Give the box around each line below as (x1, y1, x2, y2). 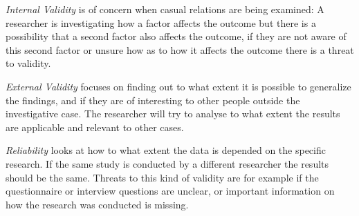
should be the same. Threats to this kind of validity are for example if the (6, 170, 319, 184)
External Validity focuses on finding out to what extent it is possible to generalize (6, 79, 351, 93)
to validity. (6, 56, 51, 70)
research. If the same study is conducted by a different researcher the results (6, 156, 329, 170)
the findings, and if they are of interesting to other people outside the (6, 92, 300, 107)
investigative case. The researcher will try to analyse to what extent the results (6, 106, 340, 121)
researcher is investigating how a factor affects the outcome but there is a (6, 15, 316, 30)
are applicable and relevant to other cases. (6, 119, 184, 134)
